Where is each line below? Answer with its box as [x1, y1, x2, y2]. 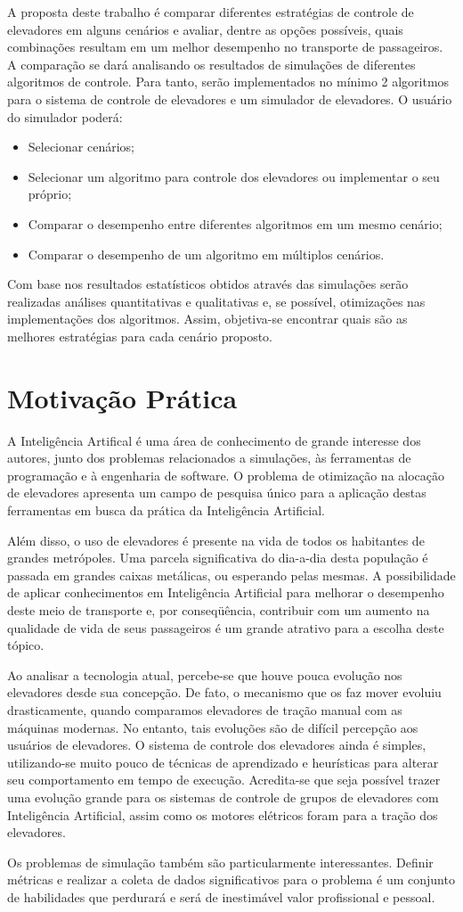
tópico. [7, 636, 45, 654]
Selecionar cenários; [28, 137, 134, 156]
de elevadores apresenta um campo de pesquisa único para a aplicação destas [7, 483, 426, 502]
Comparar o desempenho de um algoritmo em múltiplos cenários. [28, 244, 385, 263]
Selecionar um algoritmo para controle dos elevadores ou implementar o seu [28, 167, 440, 185]
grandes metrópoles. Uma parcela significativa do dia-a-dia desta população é [7, 548, 428, 567]
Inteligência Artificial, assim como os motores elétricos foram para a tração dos [7, 805, 438, 824]
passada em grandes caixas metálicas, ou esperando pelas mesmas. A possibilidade [7, 565, 456, 584]
